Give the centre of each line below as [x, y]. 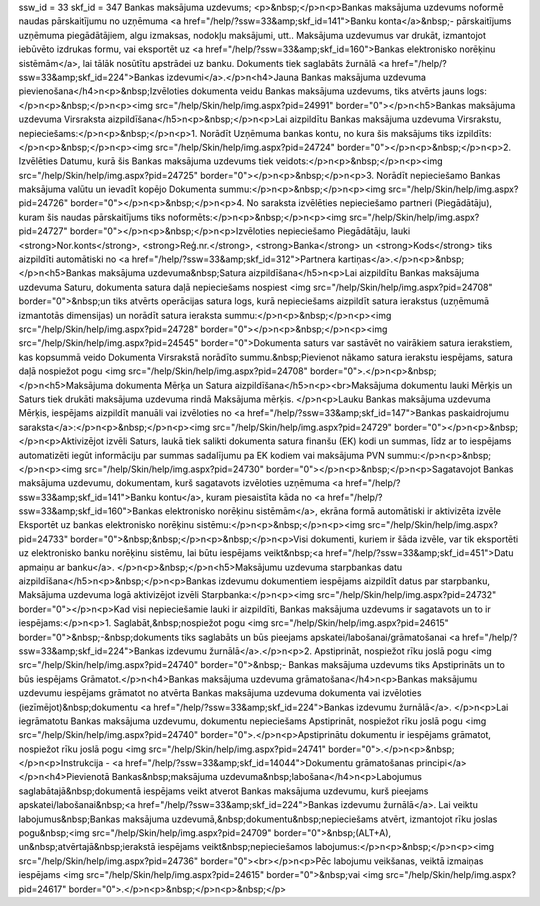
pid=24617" [42, 889]
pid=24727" [43, 231]
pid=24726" [43, 203]
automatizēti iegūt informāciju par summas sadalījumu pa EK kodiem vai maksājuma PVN [201, 455]
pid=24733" [43, 539]
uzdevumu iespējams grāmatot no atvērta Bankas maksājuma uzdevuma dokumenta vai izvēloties [220, 693]
